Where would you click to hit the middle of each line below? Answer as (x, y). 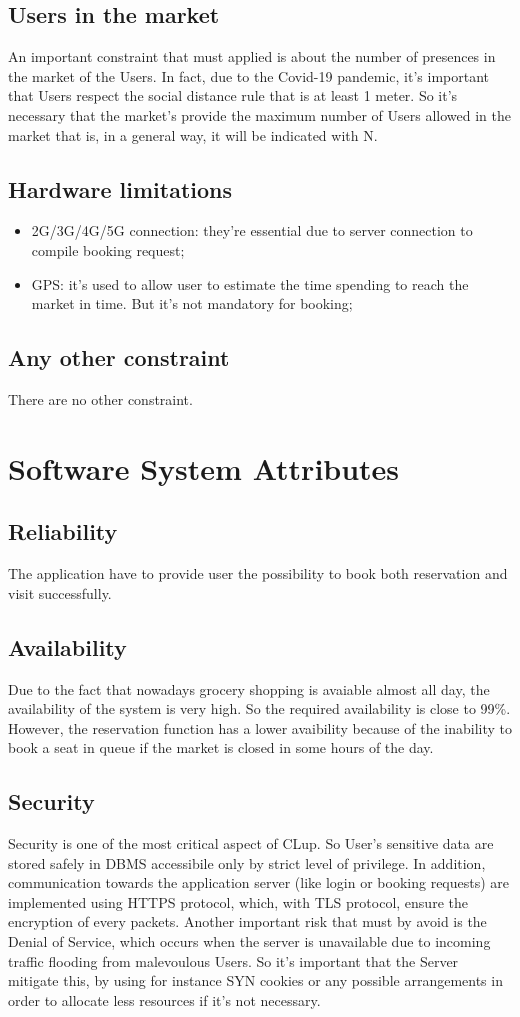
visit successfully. (60, 592)
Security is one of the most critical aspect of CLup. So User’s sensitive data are (251, 843)
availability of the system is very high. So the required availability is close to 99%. (259, 708)
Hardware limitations (120, 188)
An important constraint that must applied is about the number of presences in (252, 56)
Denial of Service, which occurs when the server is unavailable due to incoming (249, 941)
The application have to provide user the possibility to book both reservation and (258, 573)
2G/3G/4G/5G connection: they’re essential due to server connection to (252, 230)
